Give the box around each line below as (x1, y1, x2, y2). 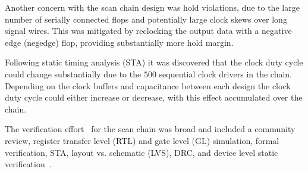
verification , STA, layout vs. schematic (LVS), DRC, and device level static (5, 146, 278, 158)
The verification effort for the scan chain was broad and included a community (5, 123, 296, 135)
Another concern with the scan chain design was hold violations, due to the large (5, 1, 300, 13)
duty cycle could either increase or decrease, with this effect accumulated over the (5, 91, 303, 104)
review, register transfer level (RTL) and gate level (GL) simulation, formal (5, 134, 279, 146)
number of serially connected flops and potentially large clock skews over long (5, 12, 287, 25)
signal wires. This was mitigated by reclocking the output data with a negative (5, 24, 292, 37)
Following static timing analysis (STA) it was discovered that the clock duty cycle (5, 56, 303, 68)
